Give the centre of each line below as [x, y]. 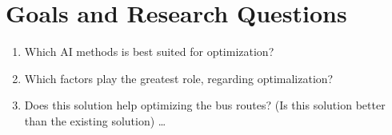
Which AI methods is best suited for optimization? [149, 52]
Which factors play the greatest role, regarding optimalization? [179, 78]
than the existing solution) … [95, 120]
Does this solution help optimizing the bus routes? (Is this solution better [205, 105]
